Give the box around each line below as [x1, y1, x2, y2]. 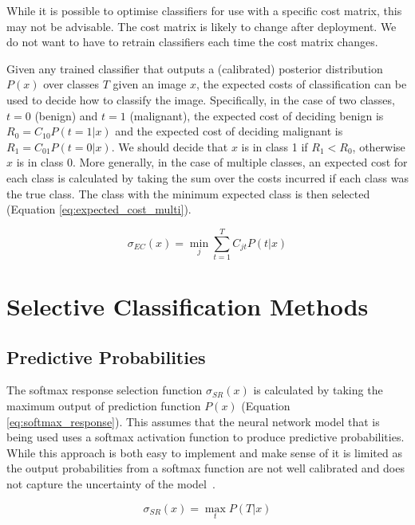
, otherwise [352, 138, 405, 155]
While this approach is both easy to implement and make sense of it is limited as [6, 444, 402, 460]
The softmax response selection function [6, 382, 203, 398]
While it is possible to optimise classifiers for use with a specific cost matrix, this [6, 2, 402, 18]
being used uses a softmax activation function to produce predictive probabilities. [6, 429, 405, 445]
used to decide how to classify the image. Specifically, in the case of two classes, [6, 91, 395, 108]
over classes [43, 76, 99, 92]
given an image [113, 76, 187, 92]
